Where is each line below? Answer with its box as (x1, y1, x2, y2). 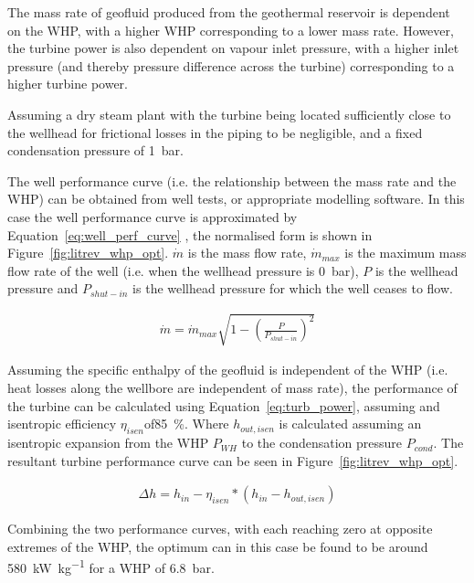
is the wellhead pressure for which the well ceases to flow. (132, 279, 453, 298)
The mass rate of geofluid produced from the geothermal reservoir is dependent (7, 3, 450, 21)
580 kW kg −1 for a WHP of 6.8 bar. (7, 556, 215, 578)
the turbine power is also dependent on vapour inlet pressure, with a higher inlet (7, 38, 459, 58)
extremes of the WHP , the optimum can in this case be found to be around (7, 536, 428, 556)
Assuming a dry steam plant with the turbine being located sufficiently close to (7, 104, 451, 123)
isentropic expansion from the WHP (7, 433, 209, 452)
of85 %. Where (143, 414, 229, 433)
